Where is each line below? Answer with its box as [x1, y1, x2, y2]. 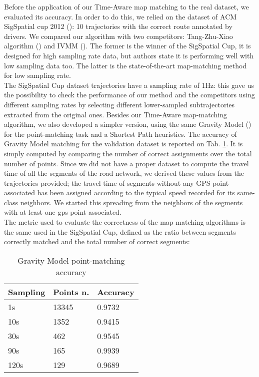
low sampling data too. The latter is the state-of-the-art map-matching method [4, 60, 247, 70]
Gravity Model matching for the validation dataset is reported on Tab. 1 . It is [4, 138, 243, 149]
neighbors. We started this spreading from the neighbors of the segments [20, 197, 243, 207]
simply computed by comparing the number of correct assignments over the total [4, 148, 252, 158]
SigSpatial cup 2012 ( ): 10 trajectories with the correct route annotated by [4, 21, 232, 31]
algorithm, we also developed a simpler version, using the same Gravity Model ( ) [4, 119, 251, 129]
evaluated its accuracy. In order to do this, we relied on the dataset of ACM [4, 11, 237, 21]
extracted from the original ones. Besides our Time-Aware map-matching [4, 109, 227, 119]
